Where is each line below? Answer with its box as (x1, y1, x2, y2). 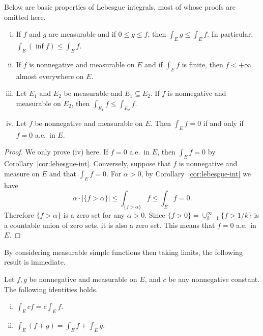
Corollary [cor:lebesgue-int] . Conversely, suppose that (4, 158, 171, 169)
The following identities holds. (4, 283, 98, 294)
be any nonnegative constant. (168, 273, 260, 284)
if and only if (203, 117, 244, 128)
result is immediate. (4, 256, 66, 267)
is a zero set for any (63, 209, 125, 220)
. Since (144, 209, 165, 220)
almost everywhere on (16, 70, 84, 81)
